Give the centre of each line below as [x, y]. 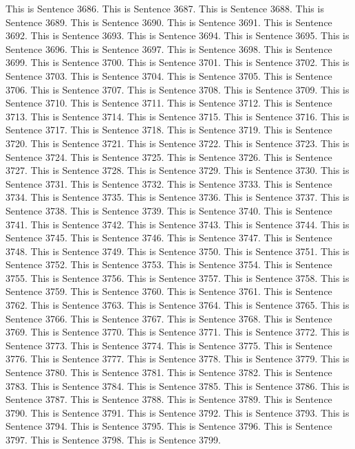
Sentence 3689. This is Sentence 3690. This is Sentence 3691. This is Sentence [169, 22]
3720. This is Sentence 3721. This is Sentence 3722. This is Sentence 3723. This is [177, 143]
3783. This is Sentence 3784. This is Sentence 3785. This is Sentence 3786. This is [177, 385]
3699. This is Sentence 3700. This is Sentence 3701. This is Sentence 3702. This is [177, 62]
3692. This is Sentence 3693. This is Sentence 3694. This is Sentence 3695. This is [177, 35]
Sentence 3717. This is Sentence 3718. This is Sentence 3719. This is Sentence [169, 130]
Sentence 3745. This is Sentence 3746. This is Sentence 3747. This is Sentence [169, 238]
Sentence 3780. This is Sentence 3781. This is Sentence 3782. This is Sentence [169, 372]
